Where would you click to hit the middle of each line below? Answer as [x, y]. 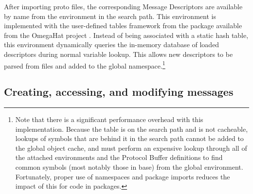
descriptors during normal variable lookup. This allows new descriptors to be [118, 54]
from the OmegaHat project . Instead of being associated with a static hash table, [126, 35]
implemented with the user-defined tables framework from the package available [123, 26]
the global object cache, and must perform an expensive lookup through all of [131, 148]
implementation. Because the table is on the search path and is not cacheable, [132, 129]
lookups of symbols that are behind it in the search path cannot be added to [129, 138]
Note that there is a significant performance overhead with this [109, 119]
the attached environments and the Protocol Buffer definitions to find [119, 157]
